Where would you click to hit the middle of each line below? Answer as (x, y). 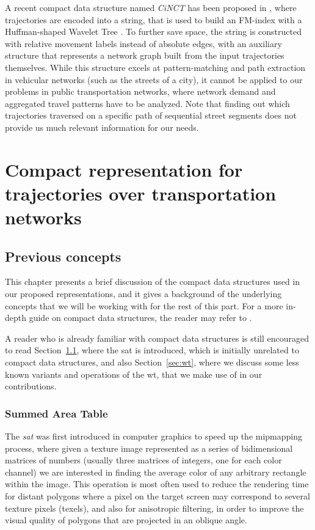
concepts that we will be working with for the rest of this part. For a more (144, 305)
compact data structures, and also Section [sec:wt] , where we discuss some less (152, 362)
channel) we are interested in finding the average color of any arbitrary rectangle (156, 472)
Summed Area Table (56, 413)
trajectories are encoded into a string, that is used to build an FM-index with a (154, 19)
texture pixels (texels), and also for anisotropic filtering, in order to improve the (154, 508)
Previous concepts (63, 256)
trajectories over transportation (141, 193)
